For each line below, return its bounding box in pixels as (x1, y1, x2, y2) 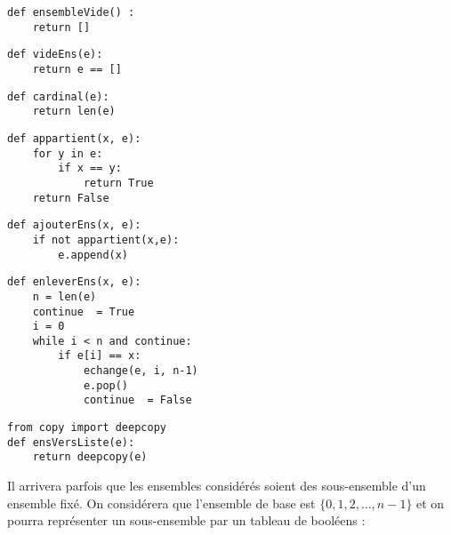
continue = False (83, 394, 192, 407)
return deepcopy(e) (32, 451, 148, 464)
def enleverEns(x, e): (7, 275, 141, 289)
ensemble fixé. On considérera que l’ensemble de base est (7, 493, 316, 512)
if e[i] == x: (58, 349, 141, 363)
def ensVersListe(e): (7, 435, 135, 449)
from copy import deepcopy (7, 421, 166, 435)
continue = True (32, 305, 135, 318)
